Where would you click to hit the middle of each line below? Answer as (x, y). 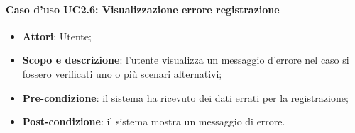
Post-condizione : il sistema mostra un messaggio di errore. (154, 121)
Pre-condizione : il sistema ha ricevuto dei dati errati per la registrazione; (185, 97)
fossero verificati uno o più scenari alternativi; (122, 73)
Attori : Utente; (57, 36)
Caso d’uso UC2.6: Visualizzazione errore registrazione (143, 9)
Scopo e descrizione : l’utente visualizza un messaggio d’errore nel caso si (186, 60)
